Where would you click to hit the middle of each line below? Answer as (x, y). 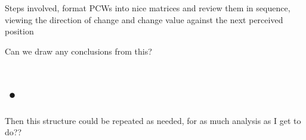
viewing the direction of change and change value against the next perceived (144, 19)
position (19, 31)
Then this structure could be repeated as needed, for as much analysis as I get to (153, 120)
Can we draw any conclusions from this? (78, 51)
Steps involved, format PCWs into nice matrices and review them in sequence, (148, 8)
